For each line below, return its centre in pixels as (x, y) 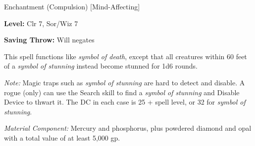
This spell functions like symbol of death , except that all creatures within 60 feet (126, 56)
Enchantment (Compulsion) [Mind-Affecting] (72, 6)
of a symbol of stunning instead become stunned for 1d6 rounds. (101, 66)
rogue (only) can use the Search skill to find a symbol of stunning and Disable (122, 92)
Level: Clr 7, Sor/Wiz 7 (41, 23)
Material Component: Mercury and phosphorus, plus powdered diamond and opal (128, 128)
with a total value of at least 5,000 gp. (62, 137)
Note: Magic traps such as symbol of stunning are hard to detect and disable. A (125, 82)
